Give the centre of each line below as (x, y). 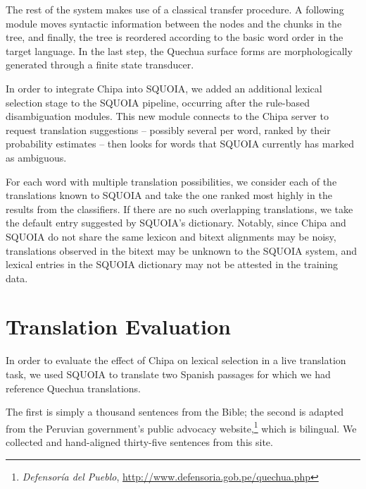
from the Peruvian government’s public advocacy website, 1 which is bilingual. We (181, 427)
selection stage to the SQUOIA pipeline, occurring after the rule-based (158, 102)
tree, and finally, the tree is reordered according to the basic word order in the (175, 37)
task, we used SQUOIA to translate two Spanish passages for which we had (168, 374)
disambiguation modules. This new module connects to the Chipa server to (167, 116)
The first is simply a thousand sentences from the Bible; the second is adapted (175, 412)
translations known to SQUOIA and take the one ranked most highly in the (169, 195)
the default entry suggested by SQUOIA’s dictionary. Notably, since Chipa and (176, 223)
